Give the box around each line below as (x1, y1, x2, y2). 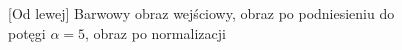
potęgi (8, 22, 46, 43)
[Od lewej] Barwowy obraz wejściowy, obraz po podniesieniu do (8, 3, 395, 23)
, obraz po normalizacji (85, 22, 226, 43)
